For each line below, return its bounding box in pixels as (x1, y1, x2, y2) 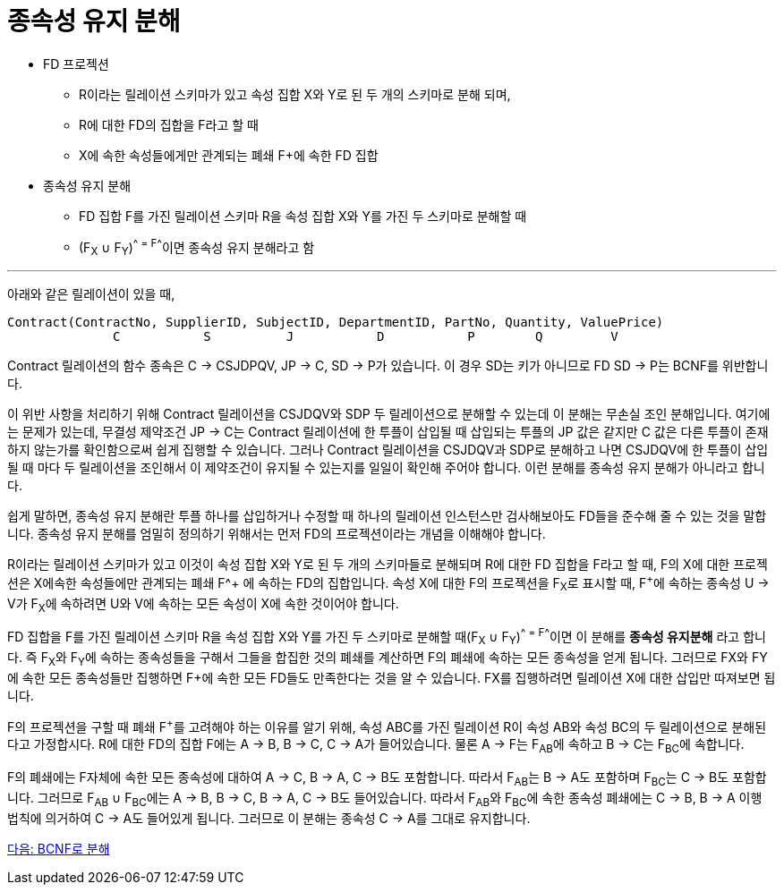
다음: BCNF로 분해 (7, 840, 110, 856)
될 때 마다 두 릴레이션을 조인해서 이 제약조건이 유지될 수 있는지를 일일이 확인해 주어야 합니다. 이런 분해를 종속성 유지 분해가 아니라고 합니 (7, 460, 765, 476)
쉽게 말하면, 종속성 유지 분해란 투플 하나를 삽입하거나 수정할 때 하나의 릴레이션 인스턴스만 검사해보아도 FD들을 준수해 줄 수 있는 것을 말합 (7, 508, 767, 524)
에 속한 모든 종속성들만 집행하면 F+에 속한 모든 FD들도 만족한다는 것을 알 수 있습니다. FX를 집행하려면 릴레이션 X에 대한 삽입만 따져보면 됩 (7, 669, 776, 685)
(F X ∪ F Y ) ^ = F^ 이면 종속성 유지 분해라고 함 (79, 236, 315, 259)
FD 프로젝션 (43, 55, 109, 72)
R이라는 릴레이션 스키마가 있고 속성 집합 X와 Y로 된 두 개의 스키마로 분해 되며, (79, 86, 511, 102)
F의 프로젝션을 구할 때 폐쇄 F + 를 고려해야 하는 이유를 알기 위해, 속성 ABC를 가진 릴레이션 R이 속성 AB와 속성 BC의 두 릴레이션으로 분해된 (7, 716, 767, 735)
